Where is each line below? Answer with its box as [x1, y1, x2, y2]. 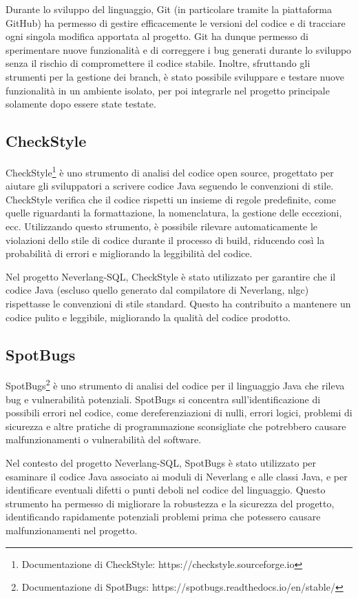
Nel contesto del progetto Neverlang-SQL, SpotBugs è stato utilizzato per [6, 455, 317, 469]
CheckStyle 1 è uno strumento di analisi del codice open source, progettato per [6, 163, 334, 179]
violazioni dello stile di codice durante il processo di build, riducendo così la [6, 232, 325, 247]
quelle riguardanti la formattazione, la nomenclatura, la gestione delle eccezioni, [6, 205, 342, 220]
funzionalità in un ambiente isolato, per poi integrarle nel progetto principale [6, 83, 330, 97]
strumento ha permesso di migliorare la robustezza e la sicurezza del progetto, [6, 496, 335, 510]
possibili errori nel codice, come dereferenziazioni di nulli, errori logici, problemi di [6, 405, 352, 420]
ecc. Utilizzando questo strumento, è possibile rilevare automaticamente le [6, 219, 318, 233]
